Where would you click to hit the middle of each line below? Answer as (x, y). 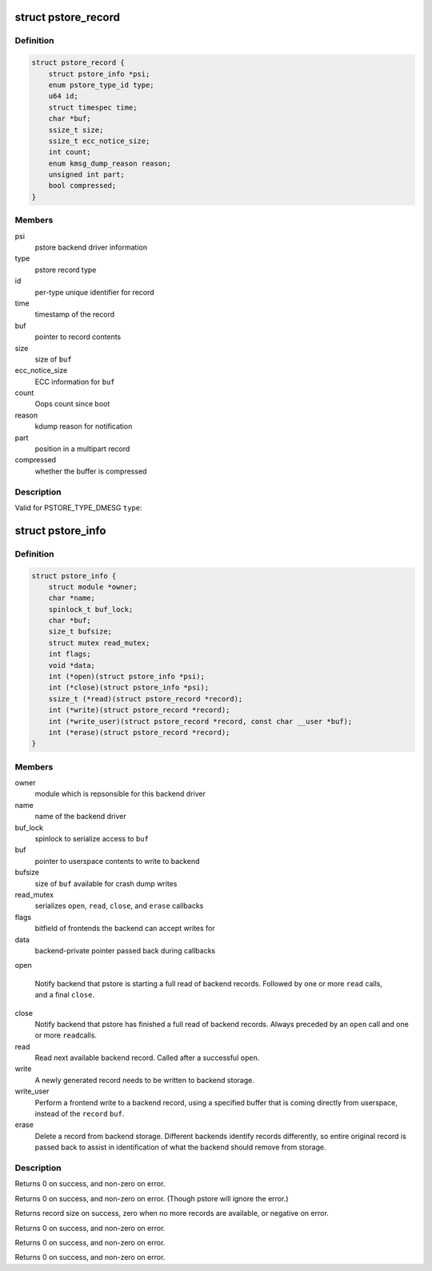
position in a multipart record (82, 449)
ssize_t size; (76, 130)
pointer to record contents (78, 337)
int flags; (70, 654)
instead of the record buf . (80, 1114)
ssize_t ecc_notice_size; (99, 141)
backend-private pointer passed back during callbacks (125, 950)
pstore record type (66, 270)
